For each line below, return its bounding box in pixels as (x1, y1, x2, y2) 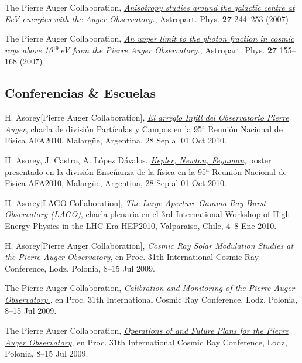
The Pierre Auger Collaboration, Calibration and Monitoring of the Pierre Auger (5, 282, 295, 294)
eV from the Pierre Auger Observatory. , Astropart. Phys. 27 (60, 43, 277, 56)
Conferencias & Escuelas (5, 84, 156, 102)
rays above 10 (5, 43, 53, 56)
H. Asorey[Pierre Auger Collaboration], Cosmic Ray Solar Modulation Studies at (5, 239, 294, 251)
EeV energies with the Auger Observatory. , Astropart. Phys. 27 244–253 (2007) (5, 12, 289, 25)
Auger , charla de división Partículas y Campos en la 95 (5, 122, 203, 135)
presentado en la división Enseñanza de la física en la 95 (5, 165, 206, 177)
